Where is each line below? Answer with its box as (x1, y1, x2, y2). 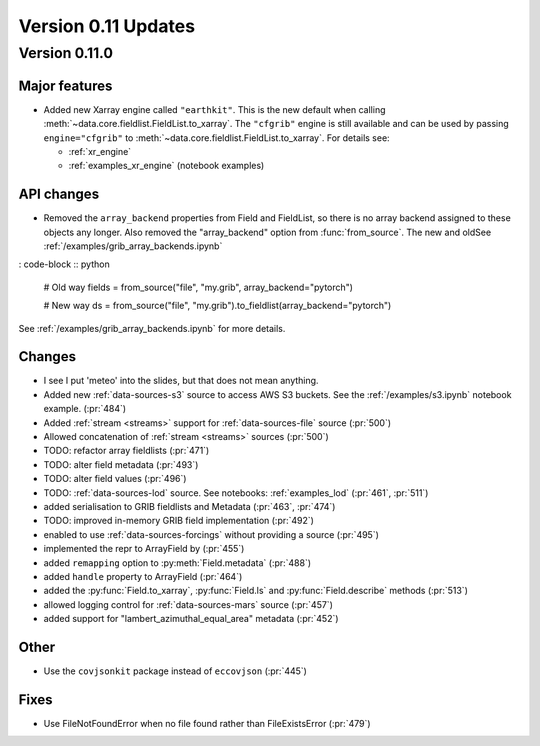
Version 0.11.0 (18, 44, 114, 62)
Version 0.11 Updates (18, 15, 195, 37)
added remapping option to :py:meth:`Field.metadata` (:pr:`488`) (43, 556, 312, 569)
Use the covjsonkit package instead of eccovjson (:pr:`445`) (43, 665, 307, 677)
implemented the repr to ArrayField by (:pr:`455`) (43, 543, 245, 555)
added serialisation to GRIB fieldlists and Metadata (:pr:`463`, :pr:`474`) (43, 500, 336, 512)
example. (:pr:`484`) (43, 403, 127, 415)
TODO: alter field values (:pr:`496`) (43, 473, 187, 485)
